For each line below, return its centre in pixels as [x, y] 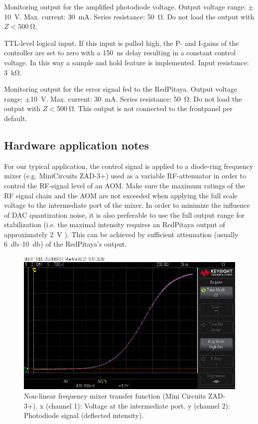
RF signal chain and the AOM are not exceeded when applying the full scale [121, 195]
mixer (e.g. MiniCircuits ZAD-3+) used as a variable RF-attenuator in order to [125, 176]
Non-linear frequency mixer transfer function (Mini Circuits [115, 396]
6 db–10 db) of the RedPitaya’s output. [65, 244]
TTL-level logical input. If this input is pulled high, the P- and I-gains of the [122, 43]
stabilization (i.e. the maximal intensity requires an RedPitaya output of [115, 224]
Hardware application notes [77, 145]
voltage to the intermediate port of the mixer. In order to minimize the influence [127, 205]
